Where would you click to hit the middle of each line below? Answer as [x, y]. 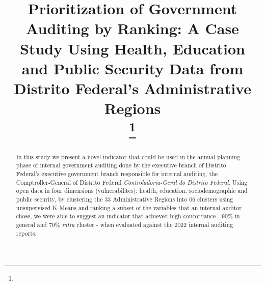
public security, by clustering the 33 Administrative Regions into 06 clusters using [125, 199]
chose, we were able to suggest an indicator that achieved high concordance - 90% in [128, 216]
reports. [26, 233]
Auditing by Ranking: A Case [132, 28]
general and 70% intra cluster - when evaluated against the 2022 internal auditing [125, 224]
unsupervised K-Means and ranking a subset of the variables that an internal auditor [129, 207]
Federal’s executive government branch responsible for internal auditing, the [117, 173]
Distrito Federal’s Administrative [132, 88]
